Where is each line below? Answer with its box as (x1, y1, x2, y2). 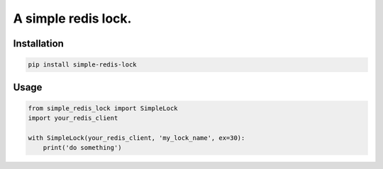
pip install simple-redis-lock (28, 61, 138, 69)
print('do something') (43, 144, 122, 152)
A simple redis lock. (13, 11, 132, 26)
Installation (13, 37, 64, 49)
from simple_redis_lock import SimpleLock (28, 104, 178, 112)
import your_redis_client (28, 114, 118, 122)
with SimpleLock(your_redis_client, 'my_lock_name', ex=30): (28, 134, 245, 141)
